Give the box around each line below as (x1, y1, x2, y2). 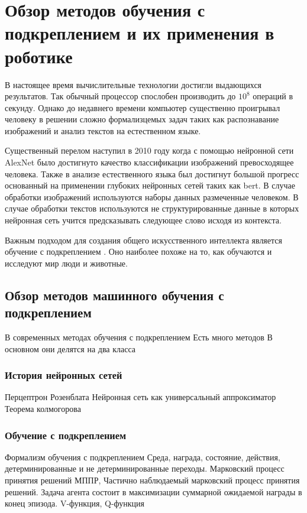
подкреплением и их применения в (5, 21, 274, 45)
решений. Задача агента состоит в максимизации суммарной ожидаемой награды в (5, 485, 302, 498)
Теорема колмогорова (5, 402, 81, 414)
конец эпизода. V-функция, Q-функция (5, 497, 145, 509)
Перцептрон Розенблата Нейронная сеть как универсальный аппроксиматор (5, 391, 276, 403)
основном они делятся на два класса (5, 342, 136, 355)
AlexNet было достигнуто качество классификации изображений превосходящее (5, 156, 294, 168)
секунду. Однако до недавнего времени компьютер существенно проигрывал (5, 101, 280, 113)
